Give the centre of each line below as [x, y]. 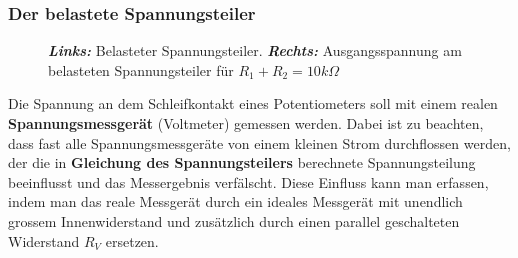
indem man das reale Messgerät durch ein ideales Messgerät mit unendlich [235, 201]
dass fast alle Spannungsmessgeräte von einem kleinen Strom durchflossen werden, [259, 142]
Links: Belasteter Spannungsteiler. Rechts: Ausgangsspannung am [255, 50]
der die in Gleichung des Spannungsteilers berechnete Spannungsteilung [242, 162]
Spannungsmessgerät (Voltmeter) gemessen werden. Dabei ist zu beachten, [246, 123]
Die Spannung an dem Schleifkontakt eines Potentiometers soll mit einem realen [253, 103]
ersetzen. [132, 240]
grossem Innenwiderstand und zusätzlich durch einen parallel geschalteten [234, 220]
